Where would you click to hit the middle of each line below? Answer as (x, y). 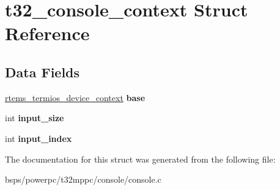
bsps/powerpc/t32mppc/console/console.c (83, 179)
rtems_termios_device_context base (75, 97)
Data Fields (42, 72)
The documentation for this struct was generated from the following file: (140, 159)
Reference (47, 33)
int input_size (35, 118)
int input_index (39, 138)
